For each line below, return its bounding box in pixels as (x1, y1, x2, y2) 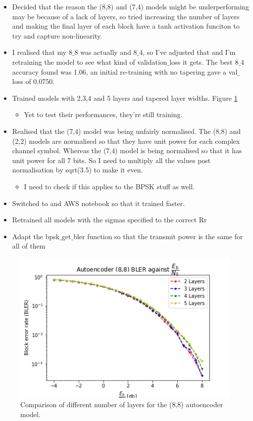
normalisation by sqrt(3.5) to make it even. (12, 165, 143, 175)
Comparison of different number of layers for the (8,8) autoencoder (20, 399, 223, 410)
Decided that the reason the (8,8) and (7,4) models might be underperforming (12, 1, 249, 11)
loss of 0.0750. (12, 76, 55, 86)
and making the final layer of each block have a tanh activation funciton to (12, 21, 240, 31)
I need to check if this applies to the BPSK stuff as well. (24, 181, 195, 191)
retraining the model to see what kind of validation (12, 56, 167, 67)
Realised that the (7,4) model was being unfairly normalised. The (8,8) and (12, 126, 241, 136)
